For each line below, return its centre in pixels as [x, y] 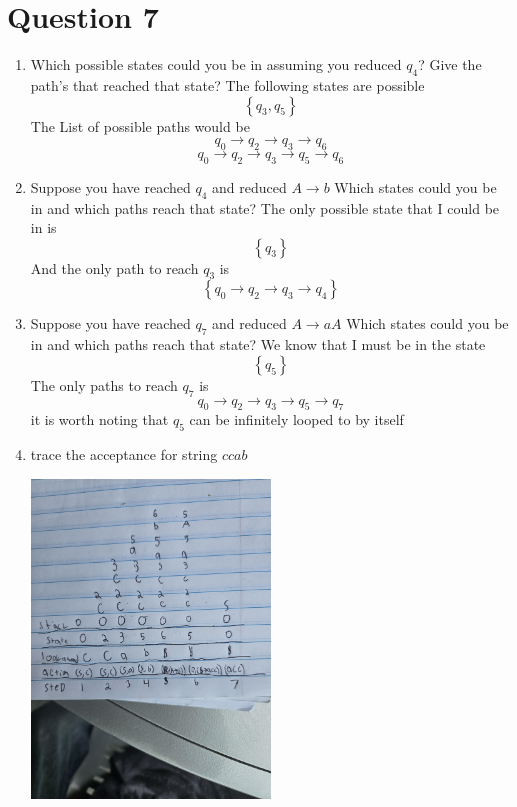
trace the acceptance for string [124, 454]
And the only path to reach [114, 267]
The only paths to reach [104, 384]
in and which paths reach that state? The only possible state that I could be [265, 207]
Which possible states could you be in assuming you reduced [216, 64]
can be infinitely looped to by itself [296, 419]
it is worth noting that [99, 419]
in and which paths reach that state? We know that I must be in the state [258, 344]
